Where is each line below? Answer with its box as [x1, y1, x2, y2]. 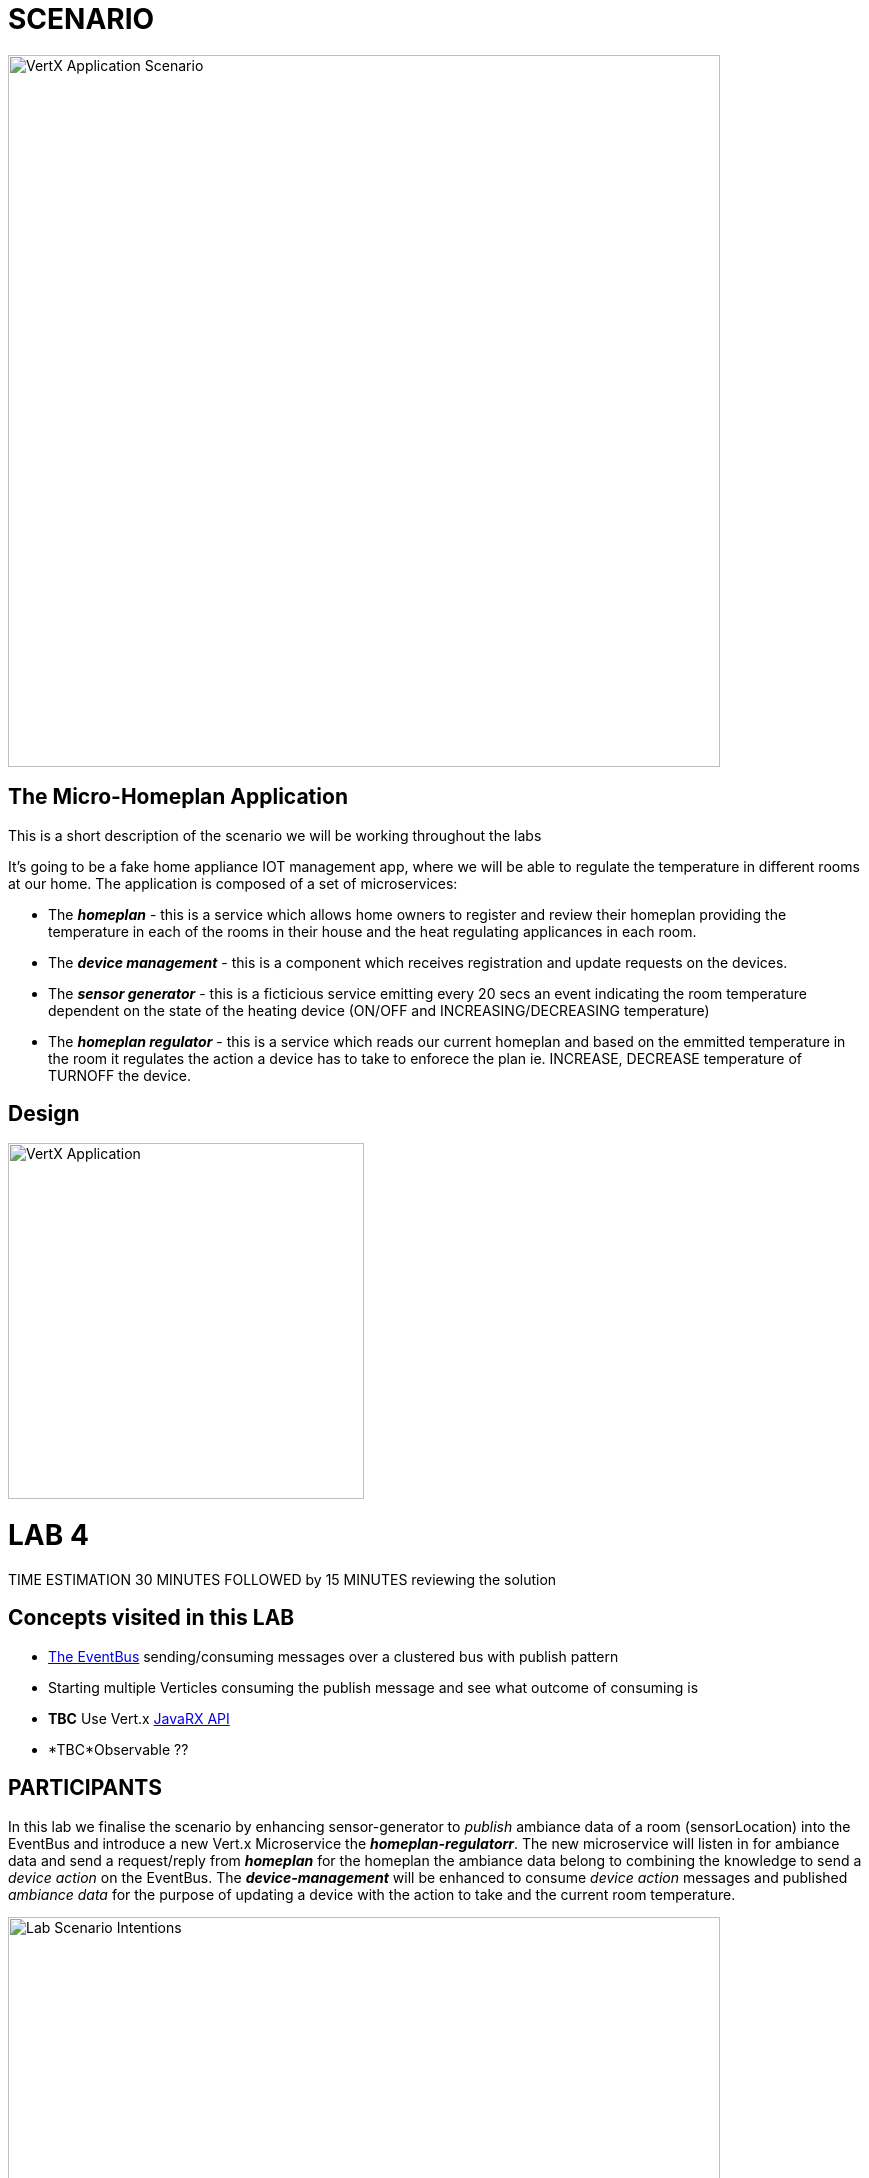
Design [8, 1101, 80, 1127]
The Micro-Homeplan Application [8, 784, 348, 810]
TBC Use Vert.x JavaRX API [48, 1709, 230, 1727]
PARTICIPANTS [8, 1775, 162, 1801]
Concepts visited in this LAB [8, 1605, 295, 1631]
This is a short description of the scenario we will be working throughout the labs [8, 826, 542, 844]
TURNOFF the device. [48, 1066, 192, 1084]
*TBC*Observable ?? [48, 1740, 189, 1758]
